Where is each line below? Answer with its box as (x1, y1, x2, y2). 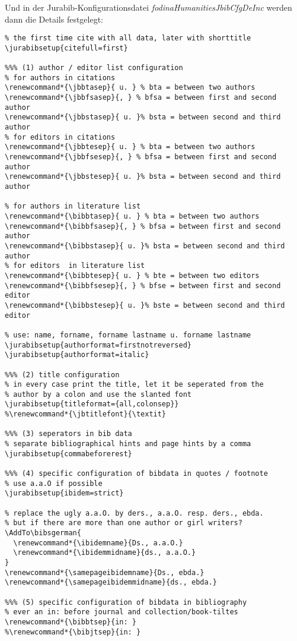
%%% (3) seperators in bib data (5, 430, 132, 438)
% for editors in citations (5, 132, 116, 141)
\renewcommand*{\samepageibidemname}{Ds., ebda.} (5, 568, 205, 577)
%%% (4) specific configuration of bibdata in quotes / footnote (5, 469, 268, 478)
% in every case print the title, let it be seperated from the (5, 380, 264, 389)
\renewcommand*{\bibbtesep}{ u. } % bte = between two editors (5, 271, 260, 280)
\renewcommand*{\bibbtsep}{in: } (5, 617, 136, 626)
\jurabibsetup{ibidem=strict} (5, 489, 124, 498)
